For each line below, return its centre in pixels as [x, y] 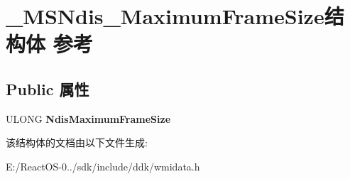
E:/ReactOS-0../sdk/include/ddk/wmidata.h [103, 166]
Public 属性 [48, 88]
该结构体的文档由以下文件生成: [77, 142]
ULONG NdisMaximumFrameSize [88, 118]
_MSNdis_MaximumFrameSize [165, 16]
